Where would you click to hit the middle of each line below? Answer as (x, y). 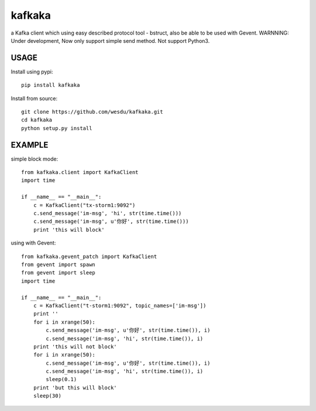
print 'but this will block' (75, 388)
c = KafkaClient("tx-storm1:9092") (84, 205)
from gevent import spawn (59, 265)
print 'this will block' (69, 230)
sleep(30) (47, 396)
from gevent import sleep (59, 273)
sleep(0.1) (61, 379)
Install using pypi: (32, 72)
